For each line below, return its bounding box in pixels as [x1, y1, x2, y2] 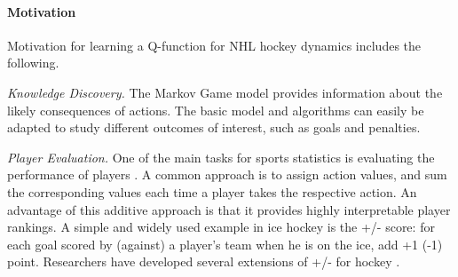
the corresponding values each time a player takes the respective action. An [7, 182, 417, 201]
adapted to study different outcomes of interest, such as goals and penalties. [7, 118, 421, 137]
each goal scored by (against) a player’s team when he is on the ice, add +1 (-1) [7, 234, 443, 253]
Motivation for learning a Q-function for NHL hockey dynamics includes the [7, 36, 422, 54]
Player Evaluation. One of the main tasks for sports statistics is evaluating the [7, 147, 435, 166]
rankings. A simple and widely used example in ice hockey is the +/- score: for [7, 218, 435, 236]
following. [7, 53, 59, 72]
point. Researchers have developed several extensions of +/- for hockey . [7, 252, 400, 271]
